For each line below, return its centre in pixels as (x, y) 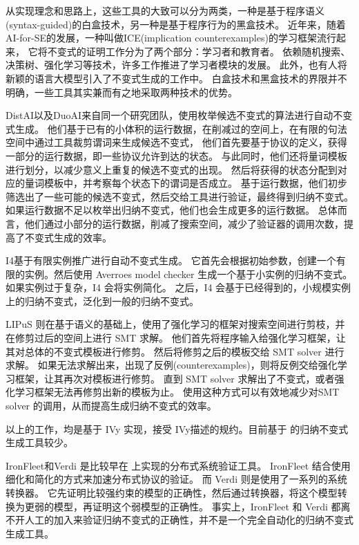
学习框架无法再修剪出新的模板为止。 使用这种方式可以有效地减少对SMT (177, 392)
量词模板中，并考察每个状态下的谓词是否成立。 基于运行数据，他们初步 (186, 183)
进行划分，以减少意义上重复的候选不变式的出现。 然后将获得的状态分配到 (172, 169)
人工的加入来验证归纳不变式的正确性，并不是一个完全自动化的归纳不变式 (189, 520)
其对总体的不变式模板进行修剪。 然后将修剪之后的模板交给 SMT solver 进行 (175, 351)
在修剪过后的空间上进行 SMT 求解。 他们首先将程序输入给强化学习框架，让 (176, 338)
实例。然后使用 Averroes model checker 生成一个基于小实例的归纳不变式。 (188, 274)
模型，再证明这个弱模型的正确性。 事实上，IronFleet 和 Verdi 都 (197, 506)
